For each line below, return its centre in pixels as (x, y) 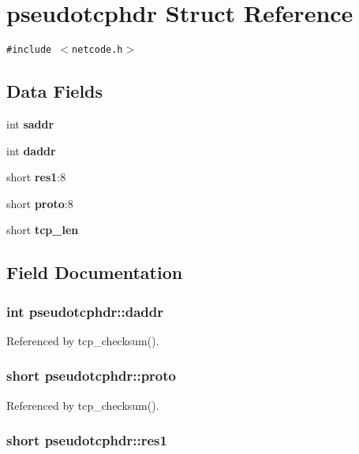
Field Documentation (95, 272)
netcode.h (97, 50)
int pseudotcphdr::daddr (85, 311)
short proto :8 (40, 203)
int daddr (31, 150)
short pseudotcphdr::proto (91, 376)
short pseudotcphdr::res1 (87, 440)
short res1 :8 (36, 177)
